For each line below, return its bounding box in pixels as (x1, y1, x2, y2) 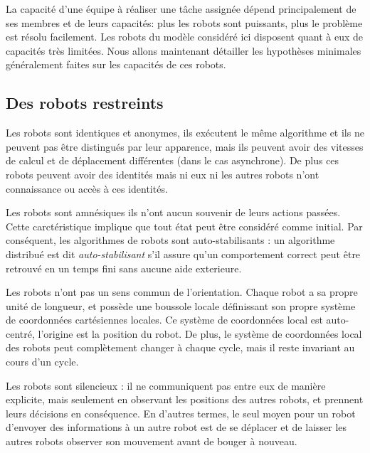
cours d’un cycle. (6, 354, 79, 369)
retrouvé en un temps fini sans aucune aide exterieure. (6, 260, 242, 275)
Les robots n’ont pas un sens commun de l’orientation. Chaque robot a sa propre (6, 284, 358, 299)
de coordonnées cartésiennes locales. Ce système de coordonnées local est (6, 312, 323, 327)
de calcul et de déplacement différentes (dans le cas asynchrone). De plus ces (6, 153, 339, 168)
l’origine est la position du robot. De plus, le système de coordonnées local (38, 326, 362, 341)
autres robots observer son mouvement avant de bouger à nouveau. (6, 434, 297, 449)
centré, (6, 326, 35, 341)
